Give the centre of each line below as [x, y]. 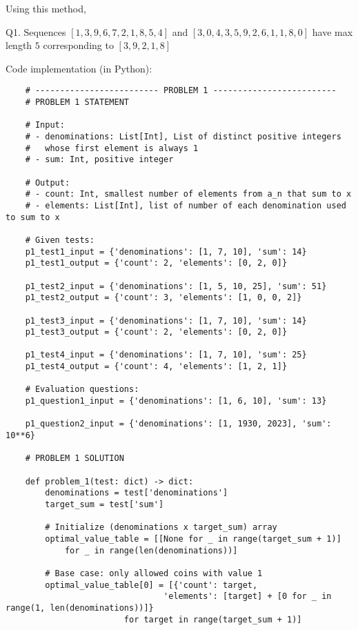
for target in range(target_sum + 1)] [213, 619]
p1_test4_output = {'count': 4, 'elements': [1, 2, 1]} [156, 367]
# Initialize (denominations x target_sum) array [161, 528]
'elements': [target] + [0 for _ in [248, 597]
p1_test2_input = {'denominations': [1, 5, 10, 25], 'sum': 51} [176, 286]
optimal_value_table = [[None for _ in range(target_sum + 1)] [193, 539]
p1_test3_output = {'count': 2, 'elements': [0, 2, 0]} [156, 332]
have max [332, 31]
